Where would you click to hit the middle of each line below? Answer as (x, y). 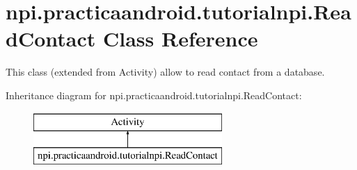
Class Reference (180, 39)
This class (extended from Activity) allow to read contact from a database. (165, 72)
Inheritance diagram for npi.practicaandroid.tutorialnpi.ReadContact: (154, 95)
